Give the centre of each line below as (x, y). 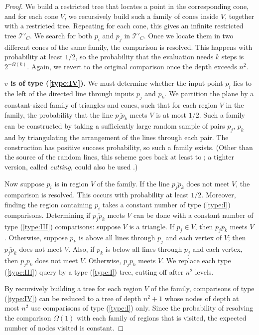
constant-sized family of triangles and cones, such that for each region (111, 104)
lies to (242, 83)
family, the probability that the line (59, 114)
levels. (204, 271)
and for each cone (31, 16)
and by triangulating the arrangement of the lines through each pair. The (117, 137)
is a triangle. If (152, 226)
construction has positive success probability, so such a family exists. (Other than (129, 147)
